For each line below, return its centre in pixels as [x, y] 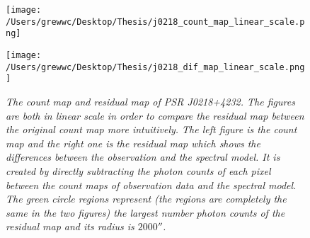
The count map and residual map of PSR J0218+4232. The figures [150, 101]
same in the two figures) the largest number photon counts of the [145, 212]
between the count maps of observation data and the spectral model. [151, 185]
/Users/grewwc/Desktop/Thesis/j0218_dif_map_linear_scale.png [155, 67]
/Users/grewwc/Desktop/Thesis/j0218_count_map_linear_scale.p [155, 22]
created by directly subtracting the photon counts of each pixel [138, 170]
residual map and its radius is [70, 226]
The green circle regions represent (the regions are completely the [146, 199]
